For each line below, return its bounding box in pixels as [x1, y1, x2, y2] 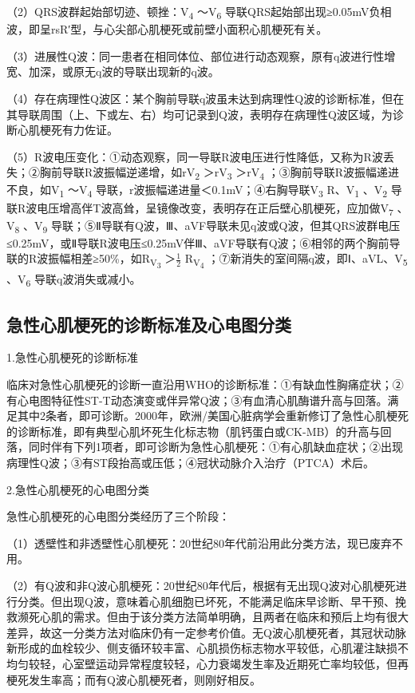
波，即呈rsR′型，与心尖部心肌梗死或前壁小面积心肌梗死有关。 [6, 21, 328, 38]
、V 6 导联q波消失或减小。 [6, 271, 141, 289]
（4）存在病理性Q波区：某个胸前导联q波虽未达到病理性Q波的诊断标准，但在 [6, 89, 405, 106]
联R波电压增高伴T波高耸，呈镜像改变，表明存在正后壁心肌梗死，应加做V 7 [6, 199, 393, 218]
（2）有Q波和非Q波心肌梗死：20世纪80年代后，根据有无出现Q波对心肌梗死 [6, 576, 396, 593]
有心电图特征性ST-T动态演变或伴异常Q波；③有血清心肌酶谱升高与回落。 [6, 391, 388, 408]
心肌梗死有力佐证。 [17, 121, 118, 138]
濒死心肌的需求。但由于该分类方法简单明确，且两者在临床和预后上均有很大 [17, 608, 409, 625]
